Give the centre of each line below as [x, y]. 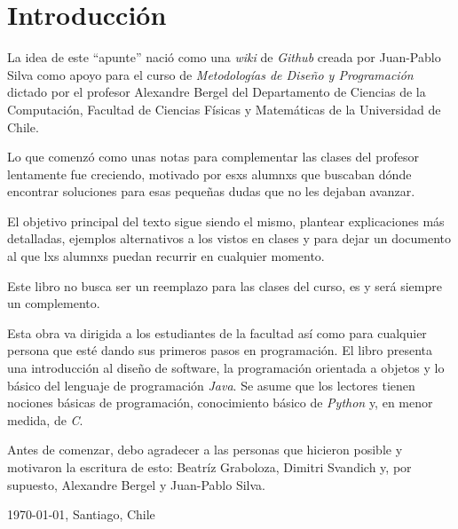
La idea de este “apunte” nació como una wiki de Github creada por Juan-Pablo [224, 57]
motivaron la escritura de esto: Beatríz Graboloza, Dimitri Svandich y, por [209, 467]
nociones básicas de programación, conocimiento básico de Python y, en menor [220, 403]
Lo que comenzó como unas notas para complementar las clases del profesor [213, 157]
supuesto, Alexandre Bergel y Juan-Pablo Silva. [136, 484]
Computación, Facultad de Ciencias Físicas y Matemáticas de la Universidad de [224, 109]
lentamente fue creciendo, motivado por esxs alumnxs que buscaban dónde [209, 174]
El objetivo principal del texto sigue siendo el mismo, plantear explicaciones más [226, 221]
